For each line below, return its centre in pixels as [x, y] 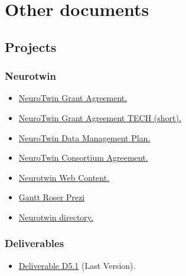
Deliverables [35, 243]
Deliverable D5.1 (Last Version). [77, 265]
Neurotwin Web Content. [64, 177]
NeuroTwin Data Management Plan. [84, 137]
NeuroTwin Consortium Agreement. [83, 158]
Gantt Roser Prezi [52, 197]
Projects [31, 46]
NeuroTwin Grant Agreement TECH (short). [100, 117]
